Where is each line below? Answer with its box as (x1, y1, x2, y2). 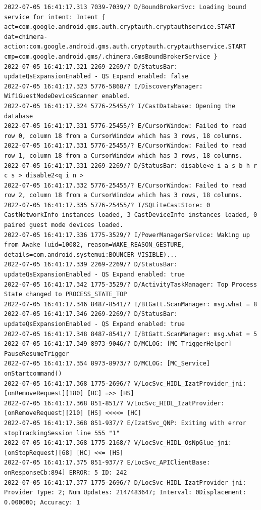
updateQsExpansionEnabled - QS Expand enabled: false (4, 73, 189, 80)
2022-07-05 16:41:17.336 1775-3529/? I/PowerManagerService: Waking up (4, 231, 250, 239)
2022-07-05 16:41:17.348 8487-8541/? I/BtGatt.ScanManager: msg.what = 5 (4, 330, 257, 338)
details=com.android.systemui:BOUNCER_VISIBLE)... (4, 251, 178, 258)
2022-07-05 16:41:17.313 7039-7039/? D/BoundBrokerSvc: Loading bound (4, 4, 246, 11)
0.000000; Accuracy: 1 (4, 498, 80, 506)
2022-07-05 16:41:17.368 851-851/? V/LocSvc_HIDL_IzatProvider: (4, 399, 225, 407)
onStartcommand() (4, 369, 62, 377)
